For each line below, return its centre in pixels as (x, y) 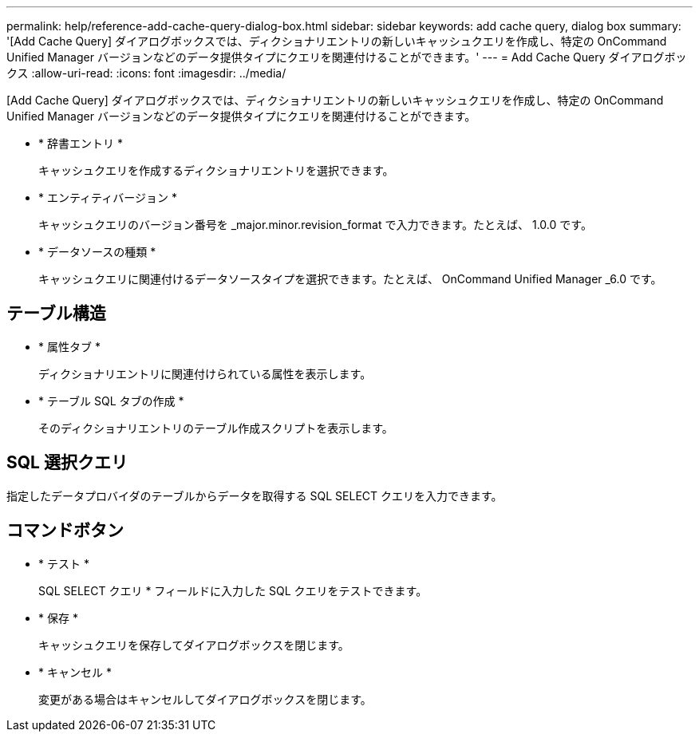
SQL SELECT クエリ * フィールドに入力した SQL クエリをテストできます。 (233, 590)
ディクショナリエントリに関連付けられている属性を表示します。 (205, 373)
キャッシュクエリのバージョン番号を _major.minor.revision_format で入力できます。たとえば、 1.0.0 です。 (315, 225)
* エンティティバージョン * (108, 197)
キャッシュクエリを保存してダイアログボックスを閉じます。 (194, 645)
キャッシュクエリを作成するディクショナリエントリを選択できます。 (216, 170)
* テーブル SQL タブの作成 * (111, 401)
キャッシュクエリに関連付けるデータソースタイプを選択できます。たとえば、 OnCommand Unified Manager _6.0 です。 (350, 279)
